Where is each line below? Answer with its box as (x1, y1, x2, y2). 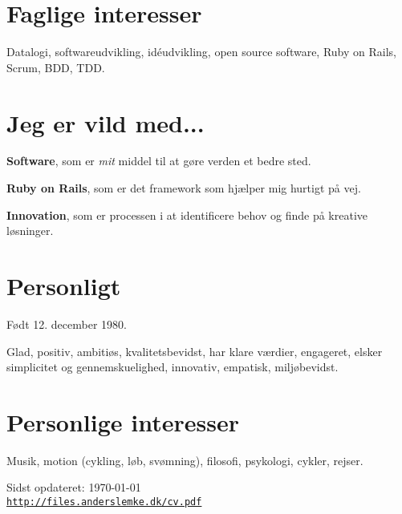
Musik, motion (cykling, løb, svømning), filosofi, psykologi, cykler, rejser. (6, 451, 363, 468)
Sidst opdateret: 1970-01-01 (6, 479, 141, 496)
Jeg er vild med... (6, 106, 205, 139)
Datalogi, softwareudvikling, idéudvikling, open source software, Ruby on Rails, (6, 43, 397, 60)
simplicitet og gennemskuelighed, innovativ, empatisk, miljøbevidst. (6, 358, 339, 375)
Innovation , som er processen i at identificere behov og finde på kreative (6, 206, 367, 223)
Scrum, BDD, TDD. (6, 59, 105, 75)
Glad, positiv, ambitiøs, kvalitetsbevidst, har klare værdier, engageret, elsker (6, 342, 383, 359)
